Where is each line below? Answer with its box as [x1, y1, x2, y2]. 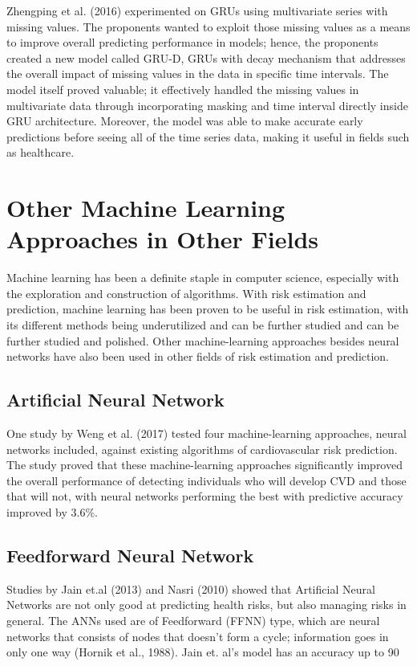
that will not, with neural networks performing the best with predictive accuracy [6, 488, 403, 505]
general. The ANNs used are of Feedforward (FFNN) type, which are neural [6, 611, 380, 628]
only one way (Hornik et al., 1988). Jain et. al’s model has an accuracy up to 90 [6, 644, 399, 660]
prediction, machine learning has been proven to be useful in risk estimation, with [6, 300, 409, 317]
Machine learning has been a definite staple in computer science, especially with [6, 269, 399, 286]
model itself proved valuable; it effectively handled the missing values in [6, 80, 359, 97]
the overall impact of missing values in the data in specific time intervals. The [6, 65, 389, 82]
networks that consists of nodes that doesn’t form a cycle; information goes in [6, 627, 389, 644]
